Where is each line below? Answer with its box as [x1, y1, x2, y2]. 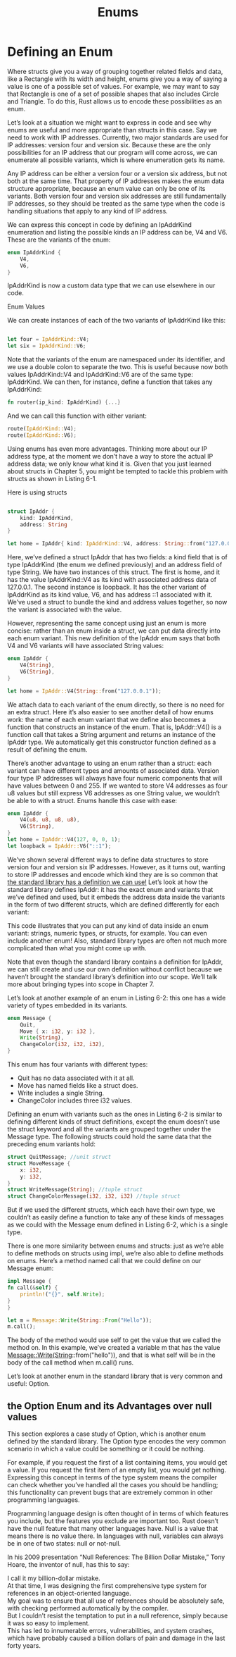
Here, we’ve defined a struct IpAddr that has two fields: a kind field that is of [7, 553, 228, 561]
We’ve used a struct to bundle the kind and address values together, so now [7, 598, 228, 607]
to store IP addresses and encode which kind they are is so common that [7, 870, 218, 879]
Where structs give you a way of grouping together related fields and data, [7, 67, 223, 75]
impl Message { [7, 1278, 52, 1285]
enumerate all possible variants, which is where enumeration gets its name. [7, 156, 225, 164]
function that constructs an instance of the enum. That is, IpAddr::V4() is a [7, 723, 222, 731]
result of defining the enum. [7, 745, 88, 754]
